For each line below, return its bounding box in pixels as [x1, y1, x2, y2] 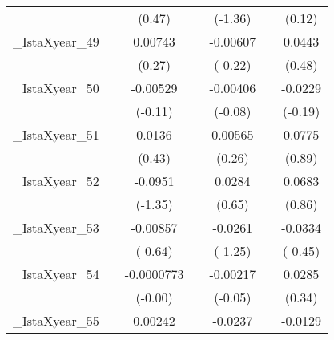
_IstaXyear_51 [13, 125, 99, 144]
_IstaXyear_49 [13, 32, 99, 51]
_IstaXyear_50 [13, 79, 99, 97]
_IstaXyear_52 [13, 172, 99, 190]
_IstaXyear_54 [13, 265, 99, 283]
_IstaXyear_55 [13, 311, 99, 330]
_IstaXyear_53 [13, 218, 99, 237]
